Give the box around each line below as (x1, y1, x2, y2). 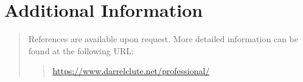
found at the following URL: (28, 44, 134, 57)
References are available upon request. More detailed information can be (28, 33, 298, 45)
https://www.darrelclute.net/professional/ (52, 65, 210, 77)
